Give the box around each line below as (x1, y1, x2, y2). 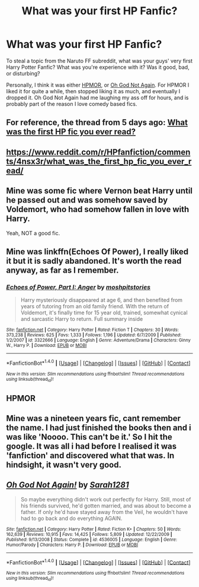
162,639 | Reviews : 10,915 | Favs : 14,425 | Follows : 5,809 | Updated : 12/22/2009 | (6, 531, 173, 537)
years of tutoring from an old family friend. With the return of (20, 303, 169, 310)
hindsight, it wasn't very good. (6, 459, 121, 470)
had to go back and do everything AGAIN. (20, 515, 123, 522)
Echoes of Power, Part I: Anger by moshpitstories (6, 283, 151, 291)
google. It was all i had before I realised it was (6, 441, 176, 451)
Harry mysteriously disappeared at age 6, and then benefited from (20, 296, 182, 304)
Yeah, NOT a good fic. (6, 229, 60, 236)
